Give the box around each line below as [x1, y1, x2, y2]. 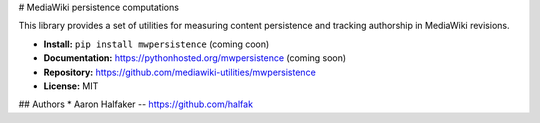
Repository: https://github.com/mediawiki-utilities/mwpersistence [43, 66, 317, 78]
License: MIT [43, 80, 99, 92]
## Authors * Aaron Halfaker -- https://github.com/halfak [18, 98, 254, 110]
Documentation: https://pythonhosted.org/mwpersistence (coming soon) [43, 52, 347, 64]
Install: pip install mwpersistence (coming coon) [43, 38, 270, 50]
